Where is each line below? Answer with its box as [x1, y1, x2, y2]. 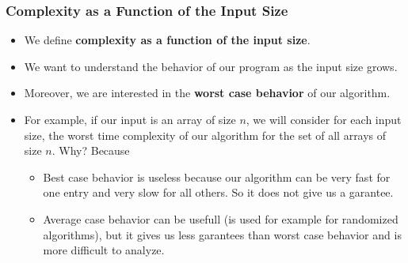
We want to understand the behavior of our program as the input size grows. [24, 58, 398, 74]
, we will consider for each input [246, 111, 402, 127]
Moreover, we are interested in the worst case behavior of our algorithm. [24, 85, 391, 101]
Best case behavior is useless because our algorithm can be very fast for [43, 168, 391, 185]
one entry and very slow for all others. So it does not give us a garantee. [43, 184, 394, 201]
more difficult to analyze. [43, 242, 165, 258]
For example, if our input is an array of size [24, 111, 236, 127]
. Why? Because [51, 142, 130, 159]
